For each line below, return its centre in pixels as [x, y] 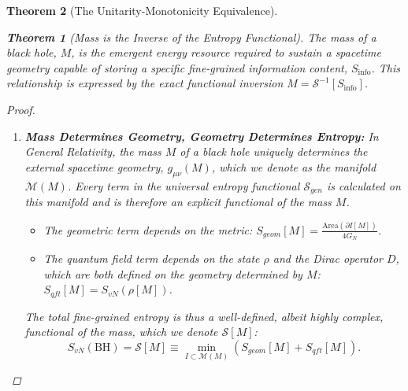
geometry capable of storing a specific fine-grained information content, [177, 67]
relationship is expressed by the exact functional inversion [145, 83]
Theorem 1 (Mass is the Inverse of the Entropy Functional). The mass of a [191, 37]
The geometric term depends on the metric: [148, 229]
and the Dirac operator [328, 258]
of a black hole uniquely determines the [274, 151]
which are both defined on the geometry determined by [173, 273]
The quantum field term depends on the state [152, 258]
